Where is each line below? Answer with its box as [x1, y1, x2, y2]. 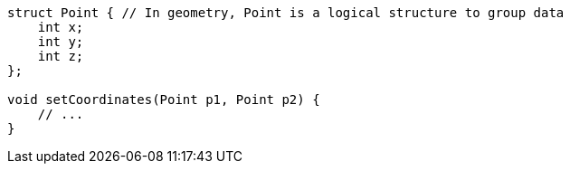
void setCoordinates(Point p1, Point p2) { [7, 92, 320, 107]
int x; [37, 20, 84, 34]
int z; [37, 49, 84, 63]
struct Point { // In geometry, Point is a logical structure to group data [7, 5, 565, 20]
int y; [37, 34, 84, 49]
